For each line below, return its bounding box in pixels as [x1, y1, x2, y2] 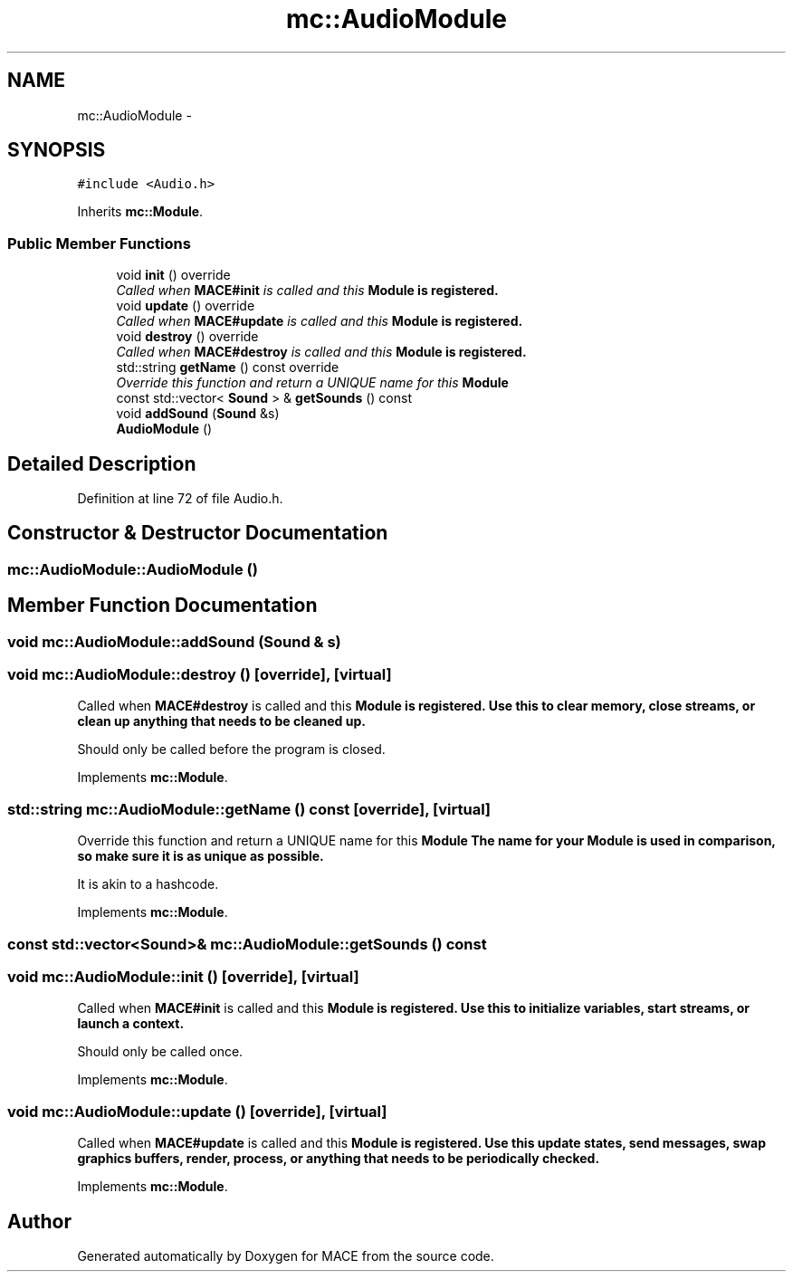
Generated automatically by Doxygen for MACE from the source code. [77, 1247, 494, 1264]
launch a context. [77, 1016, 185, 1032]
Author [7, 1209, 72, 1233]
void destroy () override [116, 329, 259, 345]
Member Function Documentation [7, 594, 318, 617]
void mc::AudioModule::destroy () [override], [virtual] [7, 665, 392, 684]
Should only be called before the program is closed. [77, 741, 386, 758]
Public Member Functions [7, 234, 191, 253]
